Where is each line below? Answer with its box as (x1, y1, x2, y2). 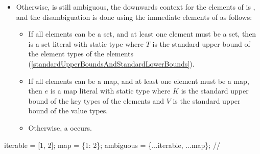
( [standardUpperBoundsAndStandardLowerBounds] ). (28, 58, 195, 69)
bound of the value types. (28, 105, 108, 116)
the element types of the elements (28, 48, 134, 59)
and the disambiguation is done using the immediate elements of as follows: (16, 11, 252, 22)
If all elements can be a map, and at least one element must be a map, (28, 75, 249, 86)
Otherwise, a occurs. (28, 122, 92, 133)
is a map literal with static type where (50, 85, 171, 96)
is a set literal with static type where (28, 38, 144, 49)
